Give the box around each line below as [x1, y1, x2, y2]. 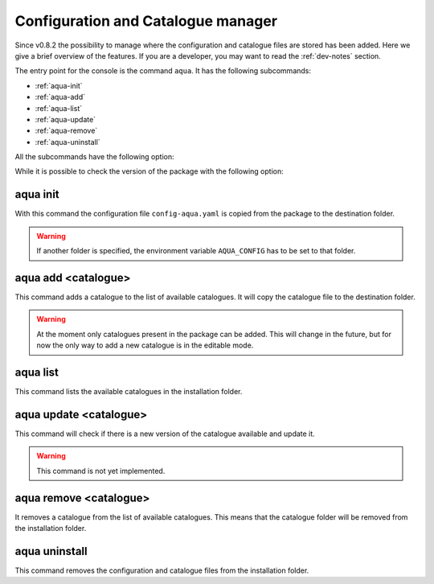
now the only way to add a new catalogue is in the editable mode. [36, 340, 254, 350]
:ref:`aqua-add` [35, 93, 86, 102]
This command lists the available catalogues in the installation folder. [14, 387, 243, 397]
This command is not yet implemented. [36, 466, 166, 475]
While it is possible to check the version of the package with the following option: [14, 167, 285, 176]
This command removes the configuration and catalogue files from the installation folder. [14, 565, 309, 575]
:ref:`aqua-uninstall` [35, 137, 100, 146]
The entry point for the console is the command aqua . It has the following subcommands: [14, 66, 312, 76]
